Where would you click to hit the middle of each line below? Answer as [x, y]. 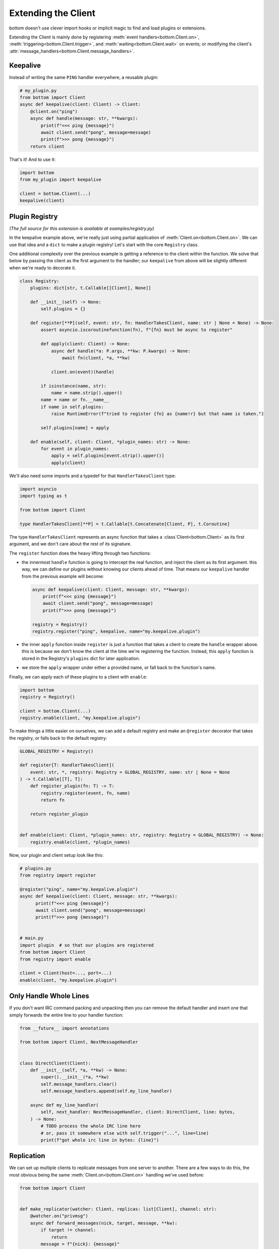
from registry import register [58, 875]
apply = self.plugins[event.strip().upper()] [108, 456]
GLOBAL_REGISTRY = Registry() [57, 751]
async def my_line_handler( [65, 1105]
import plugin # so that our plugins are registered [87, 945]
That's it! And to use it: [32, 159]
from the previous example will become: [63, 576]
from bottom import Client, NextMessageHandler [79, 1042]
